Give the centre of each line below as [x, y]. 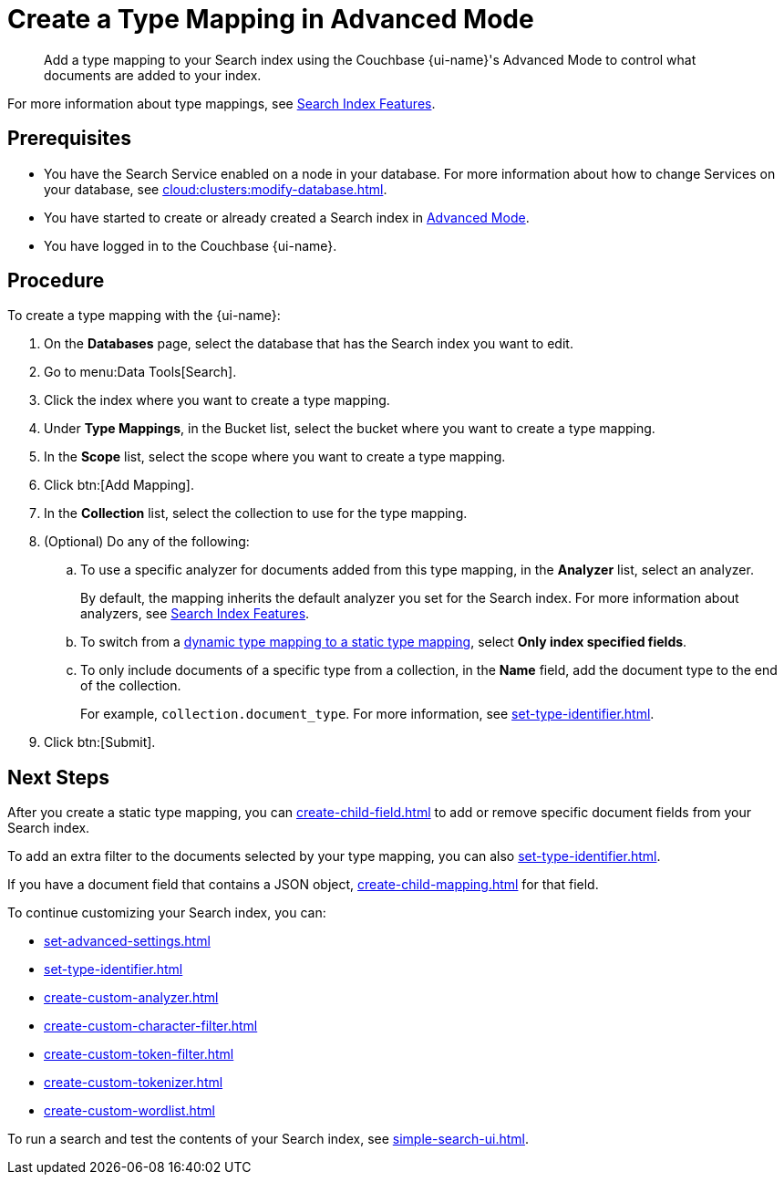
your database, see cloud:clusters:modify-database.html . [216, 189]
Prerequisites [69, 139]
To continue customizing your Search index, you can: [167, 913]
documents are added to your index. [153, 75]
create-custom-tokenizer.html [134, 1083]
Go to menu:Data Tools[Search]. [140, 372]
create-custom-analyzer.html [131, 998]
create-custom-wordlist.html [129, 1111]
